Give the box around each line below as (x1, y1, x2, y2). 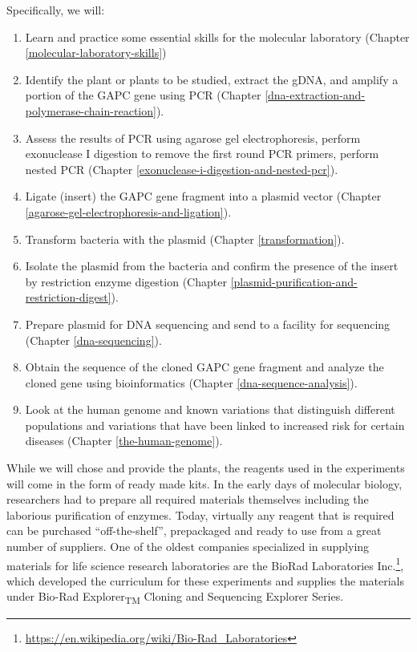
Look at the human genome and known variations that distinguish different (25, 401, 395, 418)
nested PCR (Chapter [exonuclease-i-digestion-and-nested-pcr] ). (25, 160, 338, 177)
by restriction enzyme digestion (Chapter (25, 273, 227, 290)
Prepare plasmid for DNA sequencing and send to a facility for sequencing (25, 315, 391, 332)
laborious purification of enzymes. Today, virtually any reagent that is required (6, 506, 395, 523)
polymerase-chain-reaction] (25, 102, 156, 119)
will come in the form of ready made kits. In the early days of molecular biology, (6, 475, 403, 492)
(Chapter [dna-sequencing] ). (25, 331, 162, 348)
